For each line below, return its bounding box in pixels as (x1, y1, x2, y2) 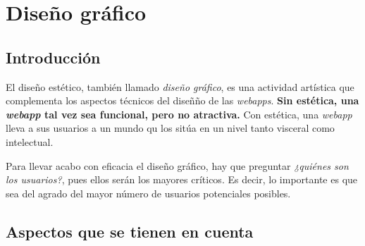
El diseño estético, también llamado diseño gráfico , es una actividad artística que (6, 79, 354, 94)
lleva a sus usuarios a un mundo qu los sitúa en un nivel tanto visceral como (6, 121, 335, 135)
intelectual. (6, 134, 54, 149)
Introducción (6, 46, 101, 68)
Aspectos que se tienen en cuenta (6, 220, 254, 242)
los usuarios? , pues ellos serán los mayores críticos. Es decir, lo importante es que (6, 172, 358, 187)
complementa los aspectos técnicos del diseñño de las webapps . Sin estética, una (6, 93, 359, 108)
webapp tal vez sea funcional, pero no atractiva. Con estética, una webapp (6, 106, 352, 121)
